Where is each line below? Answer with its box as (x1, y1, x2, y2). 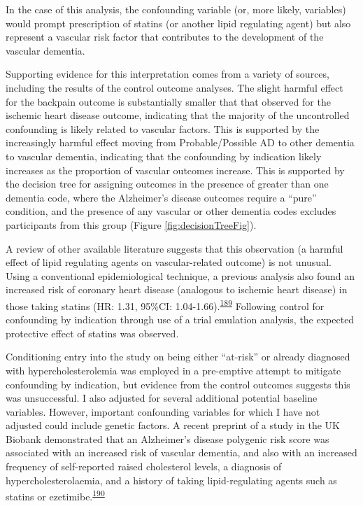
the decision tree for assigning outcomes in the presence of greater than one (6, 176, 329, 191)
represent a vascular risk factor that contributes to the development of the (6, 29, 324, 44)
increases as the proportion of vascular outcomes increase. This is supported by (6, 162, 345, 177)
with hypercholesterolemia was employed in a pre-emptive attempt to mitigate (6, 363, 341, 377)
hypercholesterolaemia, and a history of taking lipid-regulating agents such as (6, 472, 337, 487)
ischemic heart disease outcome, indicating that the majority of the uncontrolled (6, 108, 350, 122)
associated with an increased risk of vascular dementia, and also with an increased (6, 445, 357, 460)
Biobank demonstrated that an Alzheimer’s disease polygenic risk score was (6, 431, 329, 446)
